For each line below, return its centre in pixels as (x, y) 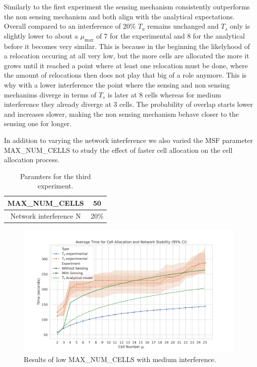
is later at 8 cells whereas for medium (164, 94)
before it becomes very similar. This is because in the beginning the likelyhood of (127, 46)
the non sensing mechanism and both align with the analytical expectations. (119, 16)
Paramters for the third (55, 176)
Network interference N (46, 215)
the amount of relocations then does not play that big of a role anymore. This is (125, 75)
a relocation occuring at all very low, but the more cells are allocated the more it (127, 56)
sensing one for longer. (38, 123)
